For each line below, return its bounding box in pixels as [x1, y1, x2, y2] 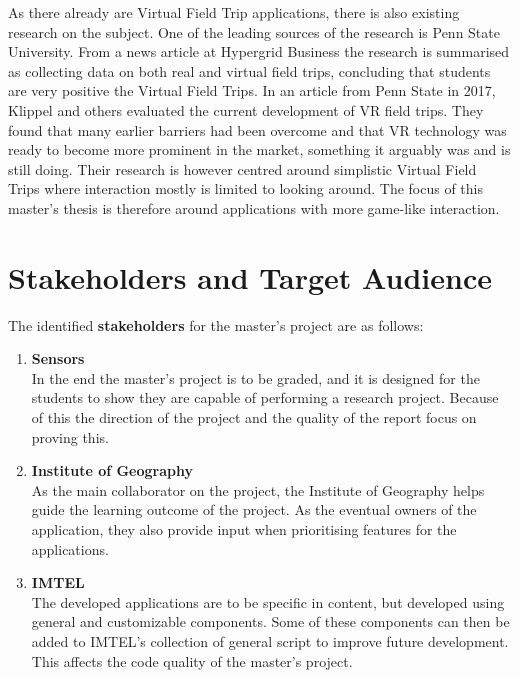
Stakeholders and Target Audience [8, 256, 492, 297]
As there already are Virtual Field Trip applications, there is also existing [8, 2, 460, 22]
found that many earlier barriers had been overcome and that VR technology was [8, 119, 507, 140]
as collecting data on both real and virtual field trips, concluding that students [8, 60, 491, 81]
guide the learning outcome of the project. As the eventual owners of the [31, 499, 477, 520]
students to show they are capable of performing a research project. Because [31, 387, 499, 408]
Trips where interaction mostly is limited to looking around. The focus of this [8, 178, 484, 199]
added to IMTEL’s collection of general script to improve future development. [31, 630, 509, 651]
